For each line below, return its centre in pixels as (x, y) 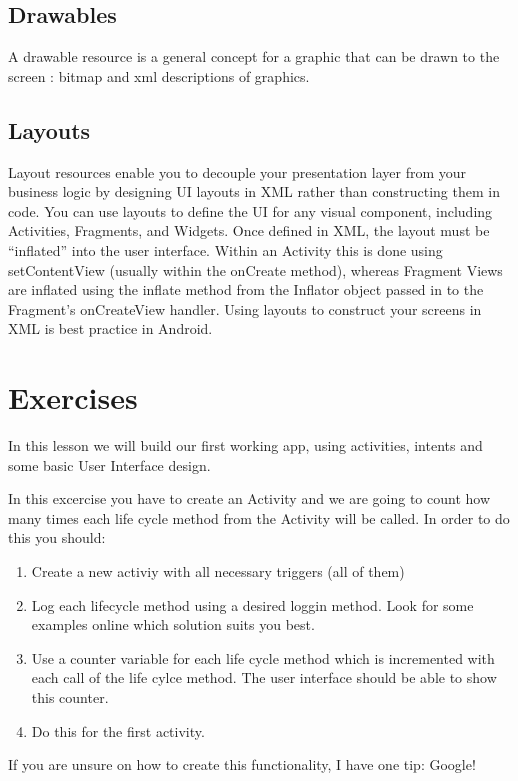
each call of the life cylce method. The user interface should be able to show (264, 677)
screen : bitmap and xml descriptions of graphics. (159, 75)
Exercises (73, 397)
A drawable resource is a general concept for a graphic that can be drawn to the (254, 56)
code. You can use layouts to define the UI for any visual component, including (250, 210)
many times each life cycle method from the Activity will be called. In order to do (259, 517)
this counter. (70, 697)
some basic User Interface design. (109, 464)
